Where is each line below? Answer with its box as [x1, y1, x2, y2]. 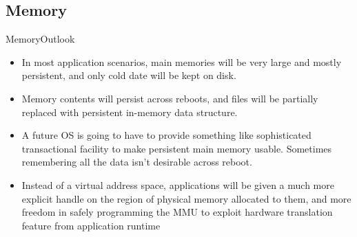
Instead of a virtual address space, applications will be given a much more [21, 177, 334, 192]
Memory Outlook [6, 32, 75, 46]
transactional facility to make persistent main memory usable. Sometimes [21, 141, 332, 155]
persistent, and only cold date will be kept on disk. [21, 68, 236, 82]
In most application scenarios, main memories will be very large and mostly [21, 54, 342, 69]
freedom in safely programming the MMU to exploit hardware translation [21, 205, 333, 219]
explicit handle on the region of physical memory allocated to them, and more [21, 191, 351, 205]
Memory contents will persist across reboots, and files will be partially [21, 91, 318, 105]
